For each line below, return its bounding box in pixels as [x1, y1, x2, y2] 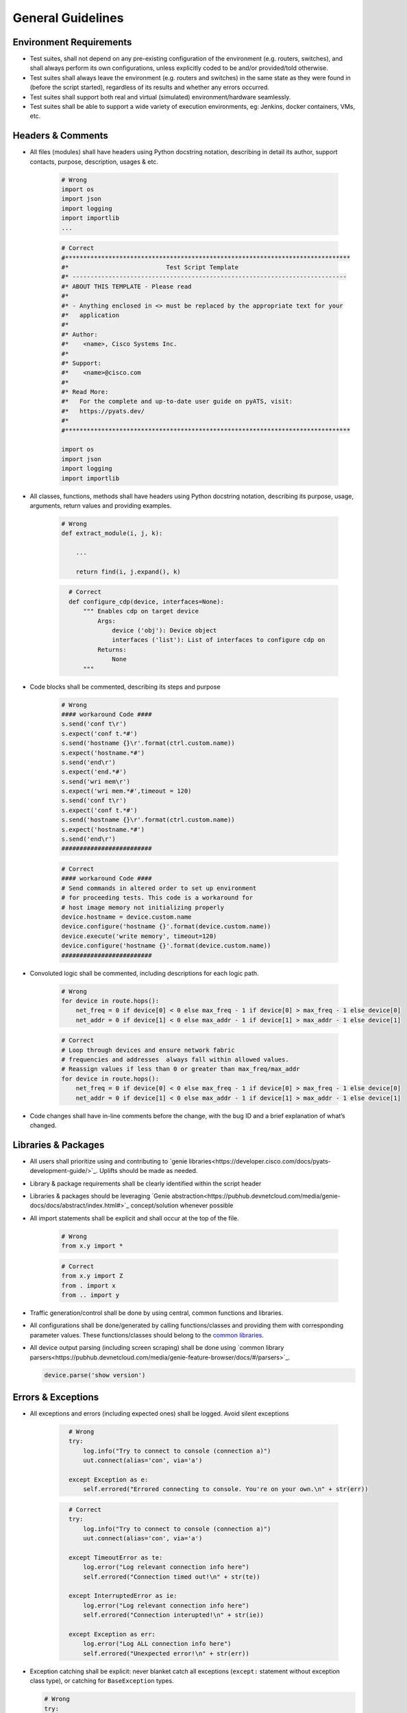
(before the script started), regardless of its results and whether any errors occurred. [29, 83, 270, 92]
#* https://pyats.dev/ [61, 407, 145, 415]
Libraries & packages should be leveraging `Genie [29, 1192, 171, 1200]
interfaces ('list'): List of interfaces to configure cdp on [112, 636, 325, 644]
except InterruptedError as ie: [69, 1592, 177, 1600]
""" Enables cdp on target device [83, 607, 199, 615]
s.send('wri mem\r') [61, 778, 130, 785]
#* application [61, 311, 120, 319]
